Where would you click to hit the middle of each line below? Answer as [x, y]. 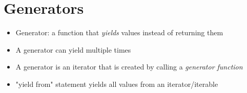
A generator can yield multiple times [73, 49]
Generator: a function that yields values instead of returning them [119, 32]
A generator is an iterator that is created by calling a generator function [129, 67]
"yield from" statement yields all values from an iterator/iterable [117, 84]
